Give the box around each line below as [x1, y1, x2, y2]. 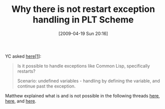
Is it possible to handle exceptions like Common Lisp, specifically [17, 63, 150, 69]
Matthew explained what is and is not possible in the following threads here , [5, 93, 160, 99]
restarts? [17, 68, 36, 74]
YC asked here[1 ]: [5, 53, 42, 59]
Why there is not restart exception [11, 3, 155, 15]
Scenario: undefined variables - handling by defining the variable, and [17, 78, 160, 84]
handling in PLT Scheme [33, 14, 134, 25]
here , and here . [5, 98, 36, 104]
